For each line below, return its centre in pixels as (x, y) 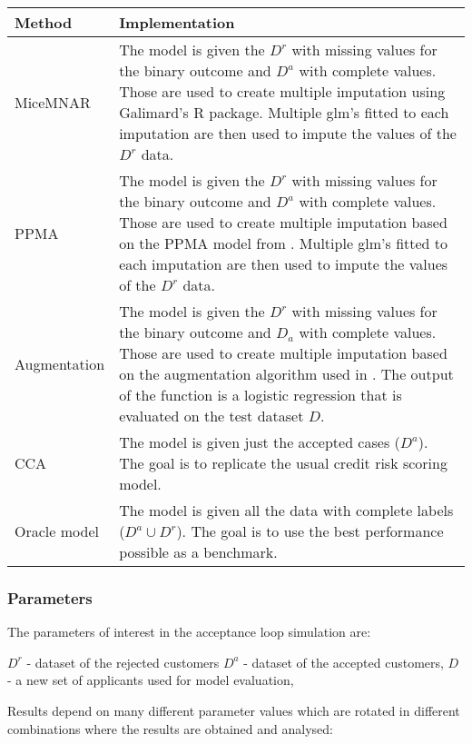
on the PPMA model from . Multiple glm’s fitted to (284, 243)
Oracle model (57, 531)
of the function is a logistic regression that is (261, 395)
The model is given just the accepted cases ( (260, 442)
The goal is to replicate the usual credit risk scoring (283, 463)
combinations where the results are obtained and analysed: (170, 728)
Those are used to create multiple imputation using (282, 91)
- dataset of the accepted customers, (344, 662)
